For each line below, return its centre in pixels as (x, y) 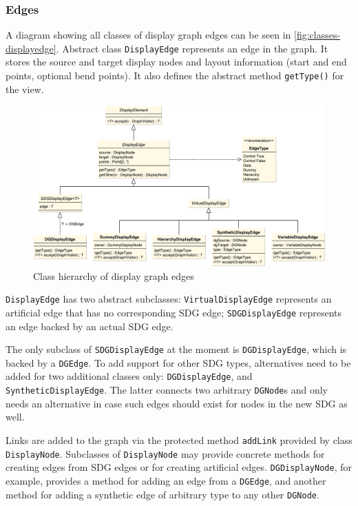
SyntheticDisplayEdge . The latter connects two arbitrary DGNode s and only (167, 390)
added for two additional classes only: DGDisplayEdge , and (129, 376)
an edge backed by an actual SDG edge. (89, 326)
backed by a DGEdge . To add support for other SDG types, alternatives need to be (178, 362)
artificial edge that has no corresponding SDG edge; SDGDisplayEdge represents (173, 312)
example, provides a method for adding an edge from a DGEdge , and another (166, 480)
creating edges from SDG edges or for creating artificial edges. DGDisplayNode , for (179, 467)
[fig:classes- (317, 35)
